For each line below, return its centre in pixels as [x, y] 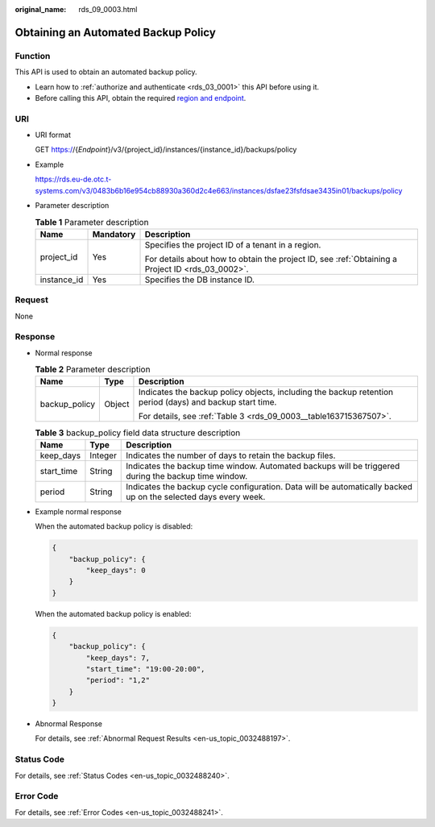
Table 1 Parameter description [92, 222]
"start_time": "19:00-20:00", [145, 669]
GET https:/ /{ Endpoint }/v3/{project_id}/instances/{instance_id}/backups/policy [166, 150]
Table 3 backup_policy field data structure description [138, 433]
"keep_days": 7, [118, 658]
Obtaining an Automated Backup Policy [116, 32]
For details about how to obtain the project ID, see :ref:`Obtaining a [271, 259]
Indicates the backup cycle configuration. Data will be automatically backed [269, 486]
